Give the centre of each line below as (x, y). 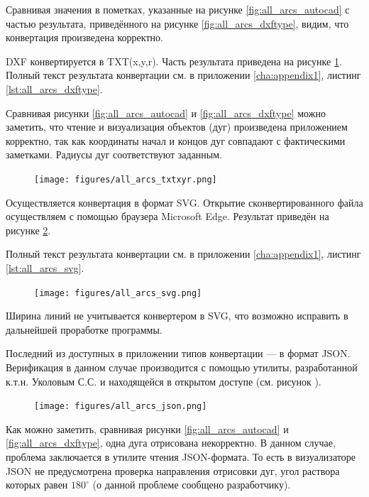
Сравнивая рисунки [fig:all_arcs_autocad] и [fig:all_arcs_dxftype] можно (166, 113)
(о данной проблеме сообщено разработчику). (192, 485)
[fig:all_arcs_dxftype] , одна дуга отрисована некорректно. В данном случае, (171, 443)
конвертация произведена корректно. (84, 37)
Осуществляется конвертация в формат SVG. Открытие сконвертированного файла (184, 202)
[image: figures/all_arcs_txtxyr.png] (126, 179)
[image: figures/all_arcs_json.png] (121, 406)
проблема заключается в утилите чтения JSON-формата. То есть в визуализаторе (181, 457)
